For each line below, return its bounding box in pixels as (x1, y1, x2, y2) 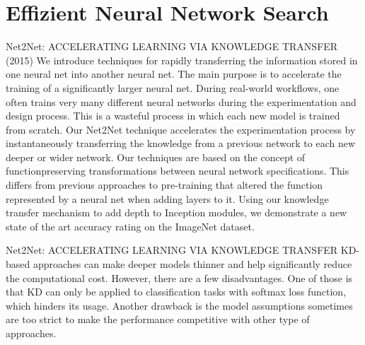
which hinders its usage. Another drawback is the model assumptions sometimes (6, 298, 353, 312)
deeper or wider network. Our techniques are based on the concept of (6, 149, 306, 164)
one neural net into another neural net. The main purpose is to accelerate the (6, 66, 342, 81)
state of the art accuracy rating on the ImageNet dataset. (6, 218, 255, 233)
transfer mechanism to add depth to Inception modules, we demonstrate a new (6, 205, 347, 220)
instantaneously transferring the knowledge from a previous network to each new (6, 136, 356, 151)
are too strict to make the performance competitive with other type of (6, 312, 310, 327)
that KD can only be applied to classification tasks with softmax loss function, (6, 284, 347, 299)
